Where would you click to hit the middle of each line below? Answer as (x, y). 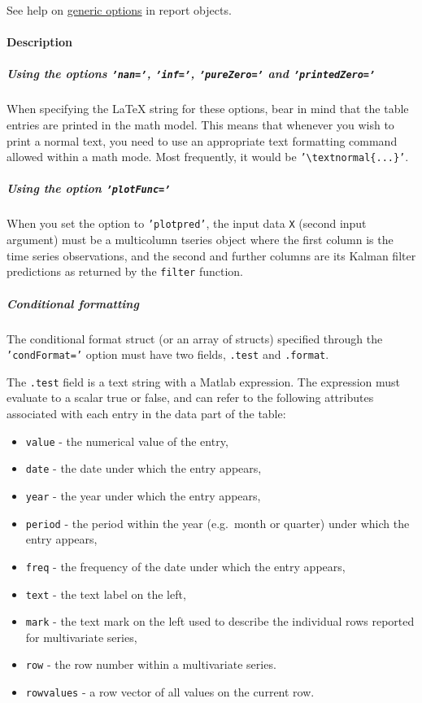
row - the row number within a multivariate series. (151, 664)
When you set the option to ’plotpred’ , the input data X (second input (187, 223)
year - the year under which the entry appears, (143, 495)
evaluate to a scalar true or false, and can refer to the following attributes (190, 397)
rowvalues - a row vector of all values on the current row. (170, 692)
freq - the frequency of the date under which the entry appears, (185, 566)
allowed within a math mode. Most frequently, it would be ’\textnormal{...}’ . (208, 157)
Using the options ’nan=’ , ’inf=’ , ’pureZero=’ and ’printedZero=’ (191, 74)
